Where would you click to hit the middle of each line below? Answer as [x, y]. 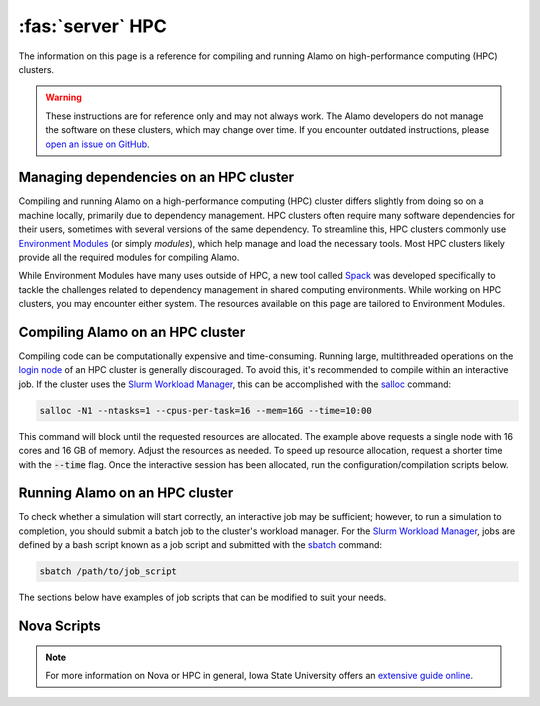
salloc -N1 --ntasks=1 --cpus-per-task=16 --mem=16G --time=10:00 [205, 410]
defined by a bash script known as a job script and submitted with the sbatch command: [200, 545]
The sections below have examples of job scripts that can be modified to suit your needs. [202, 597]
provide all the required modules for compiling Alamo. [129, 257]
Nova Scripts [60, 626]
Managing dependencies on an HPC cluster [156, 177]
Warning [63, 97]
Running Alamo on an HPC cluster [126, 493]
